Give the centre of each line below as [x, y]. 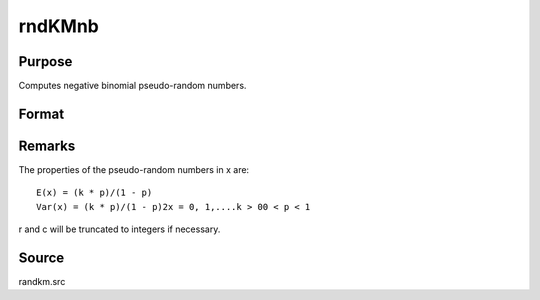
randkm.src [42, 282]
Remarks [47, 145]
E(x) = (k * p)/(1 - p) [94, 193]
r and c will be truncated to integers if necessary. [119, 229]
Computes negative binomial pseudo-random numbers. [132, 86]
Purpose [45, 61]
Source [41, 257]
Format [41, 113]
